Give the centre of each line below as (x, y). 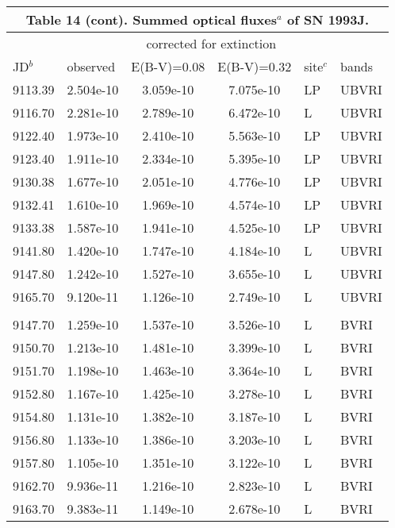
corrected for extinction (211, 43)
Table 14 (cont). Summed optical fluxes (151, 19)
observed (91, 66)
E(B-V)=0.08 (168, 66)
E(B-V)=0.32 (255, 66)
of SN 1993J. (328, 19)
